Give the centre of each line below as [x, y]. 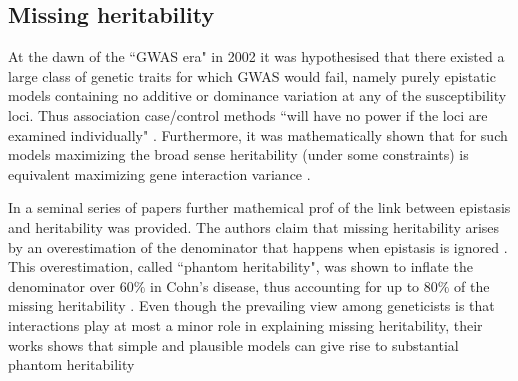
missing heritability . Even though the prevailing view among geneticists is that [251, 305]
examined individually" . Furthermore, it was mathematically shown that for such [258, 134]
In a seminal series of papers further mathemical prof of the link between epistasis [259, 207]
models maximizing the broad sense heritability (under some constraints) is [238, 154]
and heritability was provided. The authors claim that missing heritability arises [254, 226]
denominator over [62, 285]
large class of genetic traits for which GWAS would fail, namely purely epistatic [252, 75]
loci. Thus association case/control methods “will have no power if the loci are [248, 114]
